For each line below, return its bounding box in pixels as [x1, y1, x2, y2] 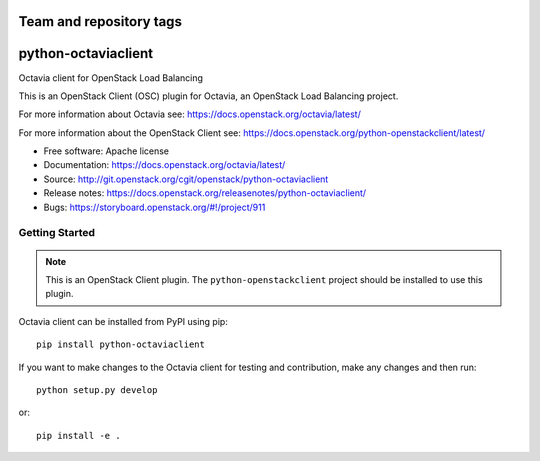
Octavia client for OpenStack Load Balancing [18, 71, 204, 84]
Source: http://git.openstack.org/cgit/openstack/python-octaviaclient [43, 173, 329, 185]
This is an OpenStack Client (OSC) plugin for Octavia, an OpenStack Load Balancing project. [18, 90, 399, 102]
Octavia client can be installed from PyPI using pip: [18, 315, 229, 327]
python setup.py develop [36, 384, 158, 395]
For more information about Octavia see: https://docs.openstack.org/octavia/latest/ [18, 108, 362, 120]
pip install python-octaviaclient [36, 339, 205, 350]
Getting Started [18, 226, 95, 240]
